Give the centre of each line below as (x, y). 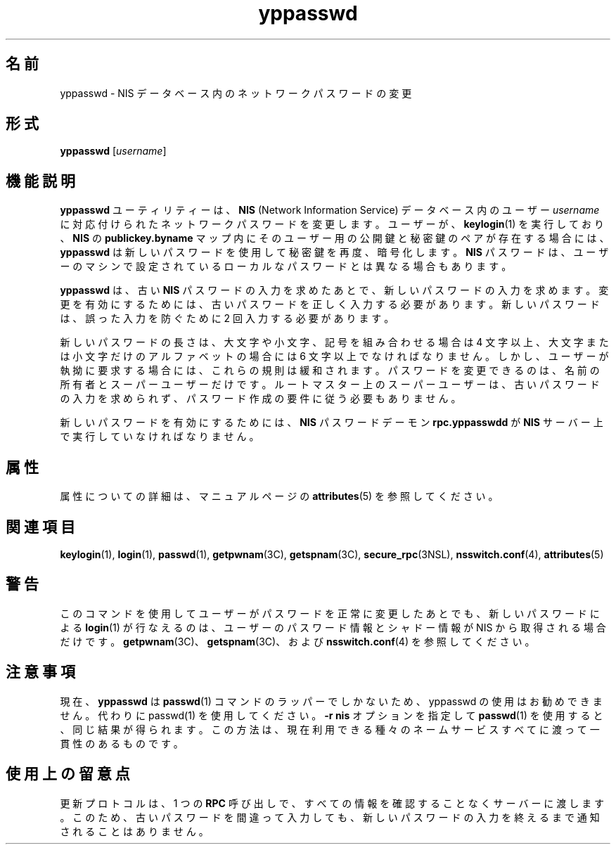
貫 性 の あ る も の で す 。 (122, 743)
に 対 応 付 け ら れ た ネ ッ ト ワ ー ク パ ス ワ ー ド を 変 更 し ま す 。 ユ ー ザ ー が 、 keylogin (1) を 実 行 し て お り (332, 224)
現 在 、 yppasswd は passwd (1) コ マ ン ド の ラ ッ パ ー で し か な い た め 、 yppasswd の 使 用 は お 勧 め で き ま (331, 701)
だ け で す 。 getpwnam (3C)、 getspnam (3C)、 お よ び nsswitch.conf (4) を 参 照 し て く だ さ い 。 (297, 641)
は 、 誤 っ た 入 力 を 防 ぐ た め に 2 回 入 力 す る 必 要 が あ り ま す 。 (227, 318)
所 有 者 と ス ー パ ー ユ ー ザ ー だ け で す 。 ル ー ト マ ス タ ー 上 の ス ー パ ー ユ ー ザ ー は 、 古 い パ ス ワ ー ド (330, 385)
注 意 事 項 (40, 672)
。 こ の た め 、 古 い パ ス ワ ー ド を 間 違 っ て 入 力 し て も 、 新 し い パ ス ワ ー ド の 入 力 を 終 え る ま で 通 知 (330, 817)
